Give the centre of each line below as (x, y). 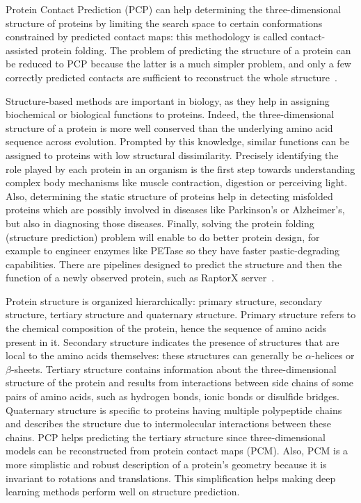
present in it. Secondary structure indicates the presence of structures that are (173, 341)
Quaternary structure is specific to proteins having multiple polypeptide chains (174, 410)
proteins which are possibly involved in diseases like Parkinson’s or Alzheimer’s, (175, 209)
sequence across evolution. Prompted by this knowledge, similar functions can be (178, 141)
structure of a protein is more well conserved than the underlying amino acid (169, 127)
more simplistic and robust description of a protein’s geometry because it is (166, 464)
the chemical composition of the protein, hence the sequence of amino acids (166, 328)
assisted (22, 50)
